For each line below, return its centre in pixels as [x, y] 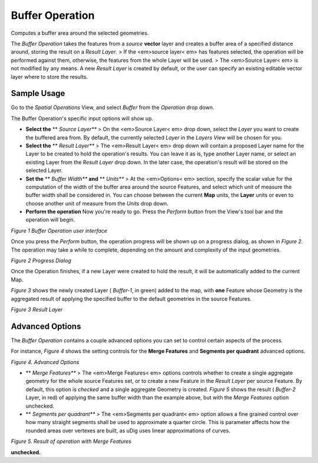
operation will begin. [50, 220]
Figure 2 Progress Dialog [41, 261]
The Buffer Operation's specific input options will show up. [82, 118]
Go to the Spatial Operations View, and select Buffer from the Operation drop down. [112, 108]
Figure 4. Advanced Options [45, 362]
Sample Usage [38, 93]
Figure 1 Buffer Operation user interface [59, 230]
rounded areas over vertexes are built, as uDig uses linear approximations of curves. [128, 431]
